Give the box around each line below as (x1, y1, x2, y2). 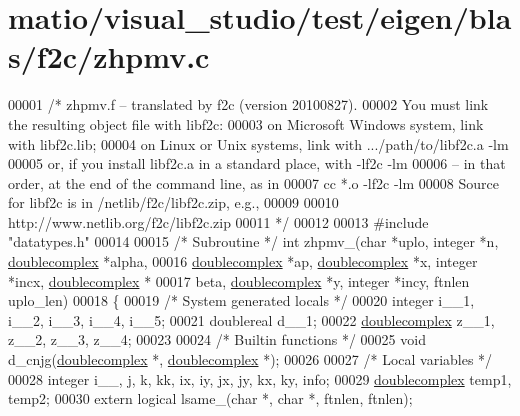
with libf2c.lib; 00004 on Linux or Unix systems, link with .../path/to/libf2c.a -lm (8, 133, 509, 154)
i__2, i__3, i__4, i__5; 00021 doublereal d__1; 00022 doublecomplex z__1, (8, 309, 495, 330)
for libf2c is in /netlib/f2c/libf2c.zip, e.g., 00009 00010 (8, 192, 339, 213)
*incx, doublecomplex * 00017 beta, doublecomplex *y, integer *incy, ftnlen (8, 270, 470, 291)
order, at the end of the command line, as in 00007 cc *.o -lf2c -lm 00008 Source (8, 172, 499, 193)
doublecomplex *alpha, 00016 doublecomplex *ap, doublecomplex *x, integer (8, 251, 478, 272)
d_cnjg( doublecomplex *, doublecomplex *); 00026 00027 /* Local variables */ (8, 349, 493, 370)
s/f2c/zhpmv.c (8, 36, 210, 77)
